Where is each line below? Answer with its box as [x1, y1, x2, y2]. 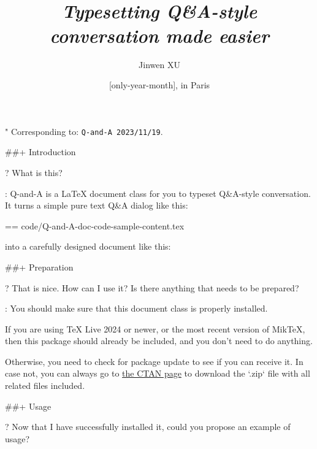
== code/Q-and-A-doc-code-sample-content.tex [5, 219, 185, 232]
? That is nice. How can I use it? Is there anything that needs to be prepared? [5, 281, 299, 294]
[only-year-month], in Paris [109, 79, 210, 91]
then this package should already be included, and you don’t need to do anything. [5, 334, 313, 347]
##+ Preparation [5, 260, 74, 273]
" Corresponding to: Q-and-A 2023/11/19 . [5, 125, 163, 137]
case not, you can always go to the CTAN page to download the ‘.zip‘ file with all [5, 367, 310, 380]
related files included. [5, 379, 85, 392]
